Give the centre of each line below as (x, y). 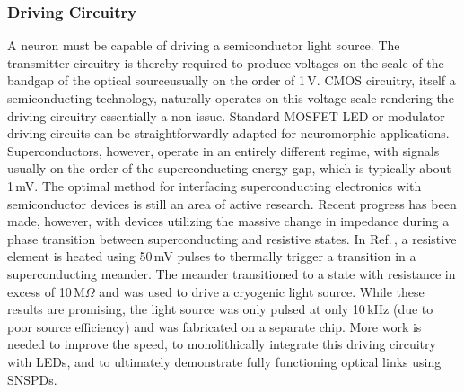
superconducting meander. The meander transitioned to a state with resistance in (232, 273)
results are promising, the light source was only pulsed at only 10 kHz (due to (220, 309)
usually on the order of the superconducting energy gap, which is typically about (229, 168)
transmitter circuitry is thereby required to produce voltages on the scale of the (226, 62)
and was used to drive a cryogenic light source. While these (262, 291)
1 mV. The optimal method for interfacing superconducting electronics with (214, 185)
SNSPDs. (32, 379)
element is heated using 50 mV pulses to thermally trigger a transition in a (212, 256)
